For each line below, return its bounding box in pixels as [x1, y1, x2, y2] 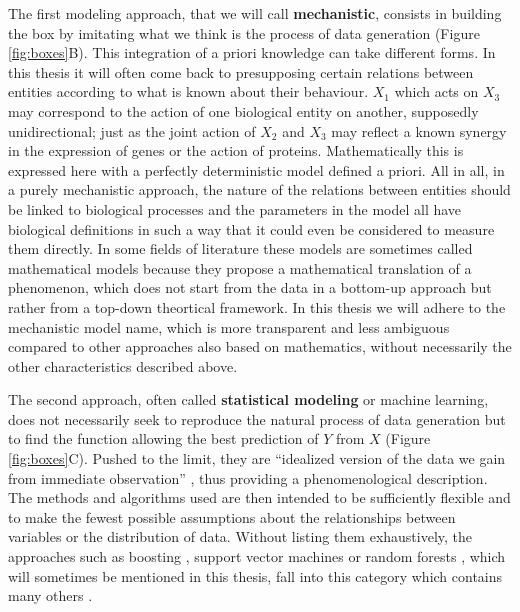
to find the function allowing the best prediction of [8, 428, 319, 449]
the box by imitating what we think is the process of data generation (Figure [8, 22, 480, 43]
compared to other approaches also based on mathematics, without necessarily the [8, 336, 512, 357]
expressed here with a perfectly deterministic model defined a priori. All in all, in [8, 159, 505, 180]
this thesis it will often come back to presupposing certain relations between [8, 61, 474, 82]
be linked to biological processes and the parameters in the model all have [8, 198, 462, 219]
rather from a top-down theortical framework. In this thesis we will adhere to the [8, 296, 506, 317]
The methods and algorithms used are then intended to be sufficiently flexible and [8, 487, 511, 508]
